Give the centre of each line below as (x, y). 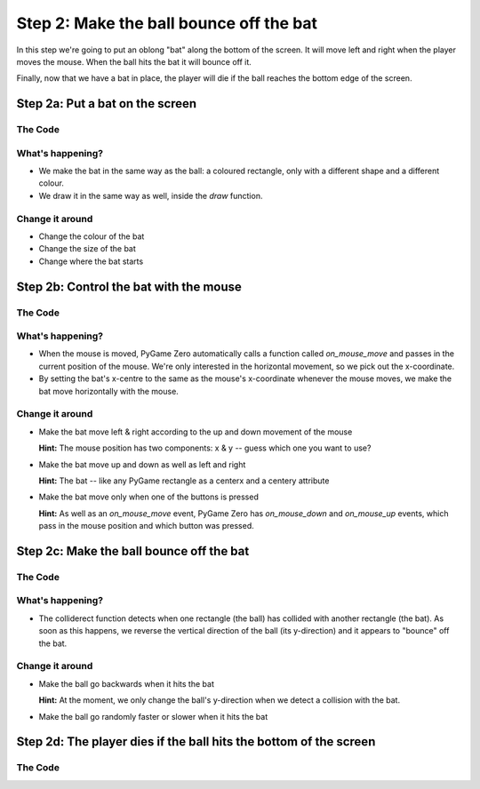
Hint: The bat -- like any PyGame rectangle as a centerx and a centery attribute (184, 481)
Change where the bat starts (91, 261)
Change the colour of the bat (92, 236)
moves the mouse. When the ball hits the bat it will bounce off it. (134, 61)
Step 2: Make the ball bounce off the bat (167, 23)
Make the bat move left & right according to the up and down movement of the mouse (196, 432)
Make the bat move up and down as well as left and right (142, 464)
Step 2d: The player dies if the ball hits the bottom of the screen (196, 742)
